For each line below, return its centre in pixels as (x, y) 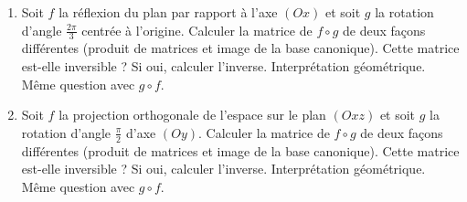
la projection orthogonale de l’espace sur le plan (192, 115)
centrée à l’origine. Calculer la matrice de (197, 30)
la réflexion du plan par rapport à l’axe (168, 12)
